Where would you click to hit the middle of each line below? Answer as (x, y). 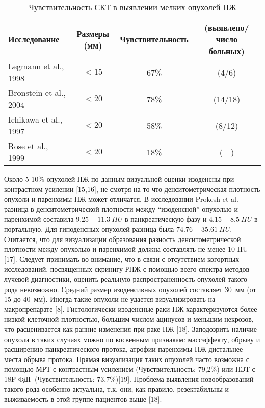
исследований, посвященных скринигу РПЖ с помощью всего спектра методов (127, 269)
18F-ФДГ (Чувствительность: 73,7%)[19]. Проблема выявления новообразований (129, 379)
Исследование (34, 39)
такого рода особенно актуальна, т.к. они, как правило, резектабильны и (116, 389)
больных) (227, 51)
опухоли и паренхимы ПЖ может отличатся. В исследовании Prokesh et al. (121, 199)
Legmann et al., (36, 66)
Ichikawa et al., (35, 119)
